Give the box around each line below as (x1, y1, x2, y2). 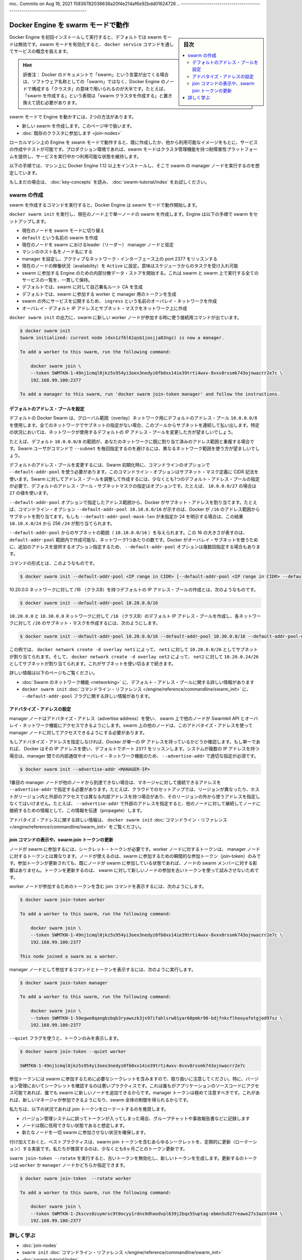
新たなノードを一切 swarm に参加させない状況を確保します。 (22, 1129, 148, 1136)
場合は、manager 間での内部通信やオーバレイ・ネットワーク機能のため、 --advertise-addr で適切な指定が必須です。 (9, 752, 259, 759)
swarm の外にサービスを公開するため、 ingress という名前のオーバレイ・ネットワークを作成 (22, 298, 217, 304)
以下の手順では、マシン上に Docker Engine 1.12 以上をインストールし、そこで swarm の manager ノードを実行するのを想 (9, 163, 260, 169)
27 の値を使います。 (9, 490, 51, 496)
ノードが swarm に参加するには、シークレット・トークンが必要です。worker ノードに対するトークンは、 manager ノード (9, 846, 260, 852)
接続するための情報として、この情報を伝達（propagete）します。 (9, 807, 145, 813)
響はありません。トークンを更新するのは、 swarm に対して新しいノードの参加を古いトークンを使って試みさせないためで (9, 867, 259, 873)
